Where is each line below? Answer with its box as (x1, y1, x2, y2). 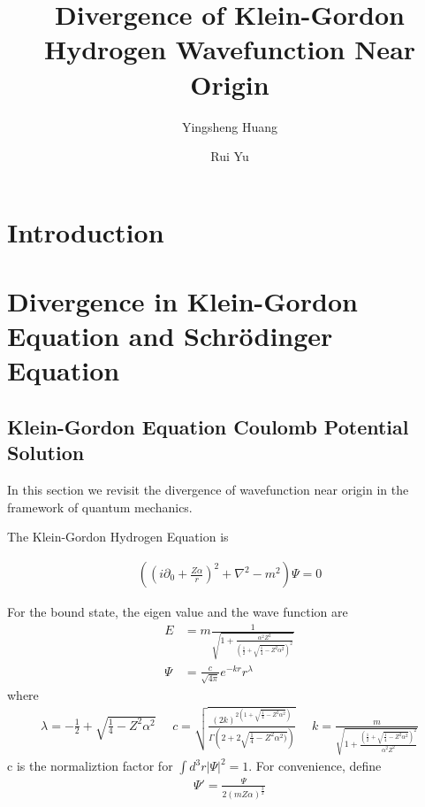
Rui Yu (210, 147, 249, 165)
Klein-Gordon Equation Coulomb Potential (7, 413, 409, 441)
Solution (7, 439, 85, 466)
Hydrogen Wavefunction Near (43, 31, 416, 67)
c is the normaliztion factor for (7, 757, 173, 775)
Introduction (7, 213, 164, 250)
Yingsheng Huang (181, 117, 278, 135)
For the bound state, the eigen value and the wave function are (7, 603, 348, 621)
